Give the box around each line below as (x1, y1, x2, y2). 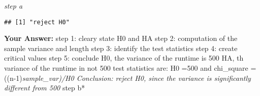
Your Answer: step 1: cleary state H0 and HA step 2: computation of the (4, 33, 238, 43)
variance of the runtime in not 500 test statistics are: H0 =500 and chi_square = (4, 63, 256, 73)
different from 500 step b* (4, 82, 85, 93)
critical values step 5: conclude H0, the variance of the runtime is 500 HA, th (4, 53, 244, 63)
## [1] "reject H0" (4, 18, 70, 26)
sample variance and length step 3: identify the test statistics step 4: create (4, 42, 238, 53)
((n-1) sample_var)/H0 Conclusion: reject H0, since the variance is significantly (4, 72, 251, 83)
